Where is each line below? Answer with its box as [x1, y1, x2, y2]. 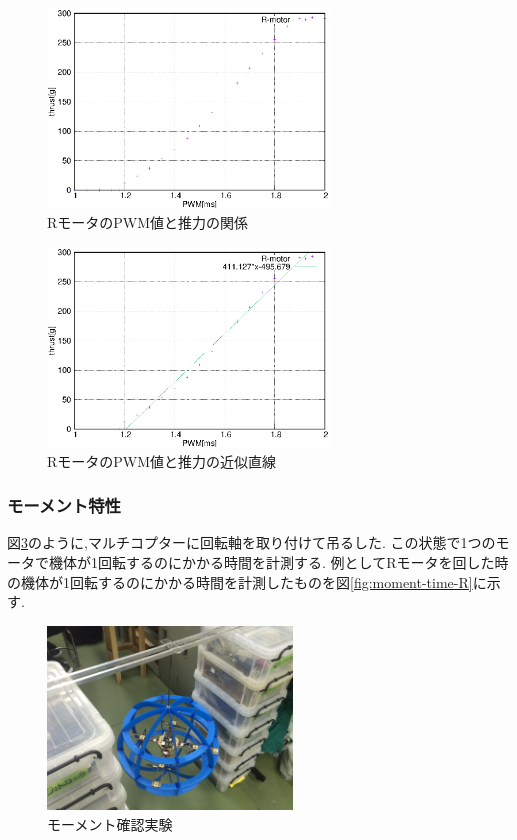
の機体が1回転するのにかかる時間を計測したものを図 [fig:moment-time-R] [7, 571, 473, 592]
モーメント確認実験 [47, 813, 173, 834]
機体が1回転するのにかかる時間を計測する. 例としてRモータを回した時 [48, 552, 509, 572]
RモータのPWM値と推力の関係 [47, 212, 249, 232]
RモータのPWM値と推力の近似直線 [47, 450, 277, 471]
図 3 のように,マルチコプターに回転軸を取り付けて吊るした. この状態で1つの [7, 532, 496, 553]
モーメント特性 [7, 493, 121, 518]
